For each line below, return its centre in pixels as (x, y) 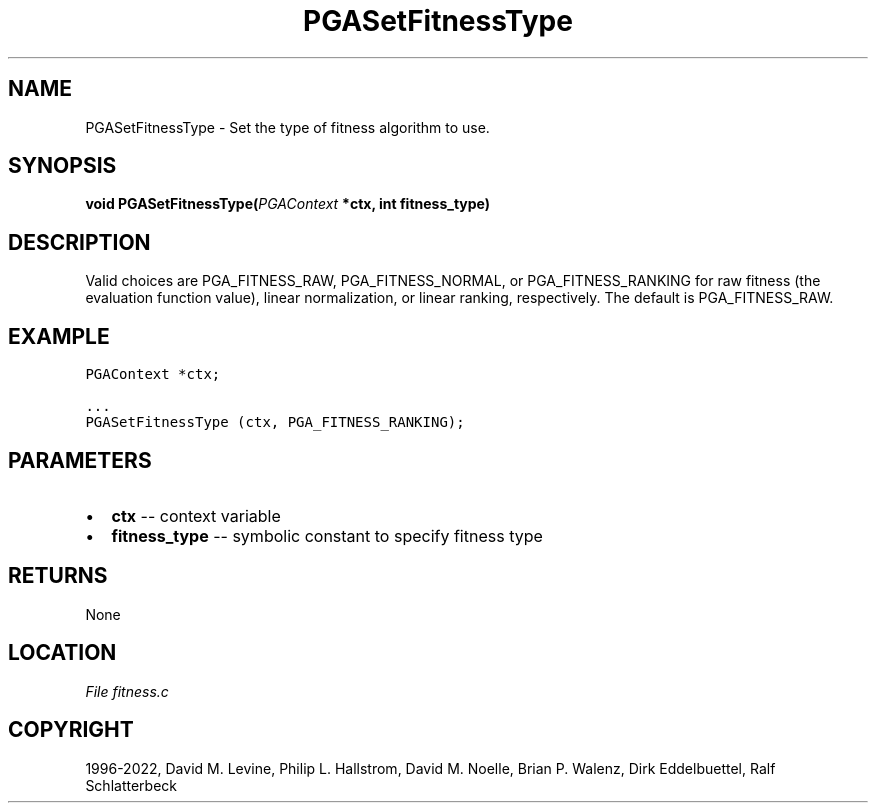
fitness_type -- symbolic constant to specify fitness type (327, 535)
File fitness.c (127, 691)
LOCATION (62, 653)
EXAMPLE (59, 336)
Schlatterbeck (131, 785)
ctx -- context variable (196, 515)
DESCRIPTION (79, 242)
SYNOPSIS (62, 166)
